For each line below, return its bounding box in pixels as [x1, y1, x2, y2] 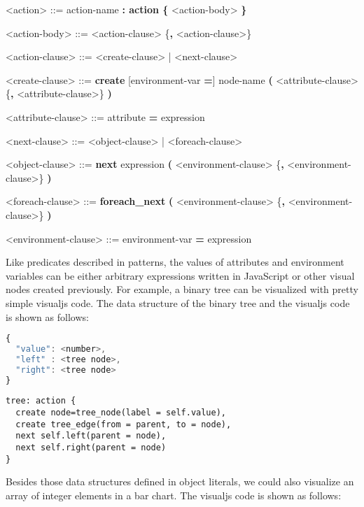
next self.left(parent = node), [15, 431, 167, 441]
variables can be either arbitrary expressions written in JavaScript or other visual [6, 268, 355, 283]
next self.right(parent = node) [15, 443, 167, 453]
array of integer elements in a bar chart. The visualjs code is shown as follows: [6, 488, 342, 502]
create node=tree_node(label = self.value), [15, 408, 226, 418]
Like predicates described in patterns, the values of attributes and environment [6, 255, 344, 269]
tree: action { [6, 396, 76, 406]
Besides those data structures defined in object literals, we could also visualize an [6, 474, 354, 489]
